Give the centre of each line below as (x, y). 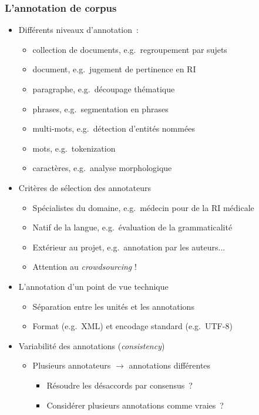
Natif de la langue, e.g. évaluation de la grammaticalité (132, 227)
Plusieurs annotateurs (72, 365)
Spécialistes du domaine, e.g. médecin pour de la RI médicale (143, 207)
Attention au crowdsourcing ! (85, 267)
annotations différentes (170, 365)
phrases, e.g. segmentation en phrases (100, 108)
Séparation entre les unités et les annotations (113, 306)
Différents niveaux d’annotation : (78, 30)
